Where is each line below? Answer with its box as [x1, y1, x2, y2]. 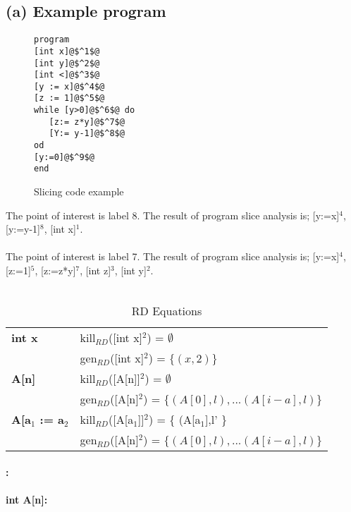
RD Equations [131, 303, 202, 319]
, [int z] [80, 263, 111, 278]
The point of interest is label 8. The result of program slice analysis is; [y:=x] [6, 207, 340, 222]
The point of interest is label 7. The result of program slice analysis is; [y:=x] [6, 249, 340, 264]
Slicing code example [34, 184, 124, 199]
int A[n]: [6, 492, 48, 507]
